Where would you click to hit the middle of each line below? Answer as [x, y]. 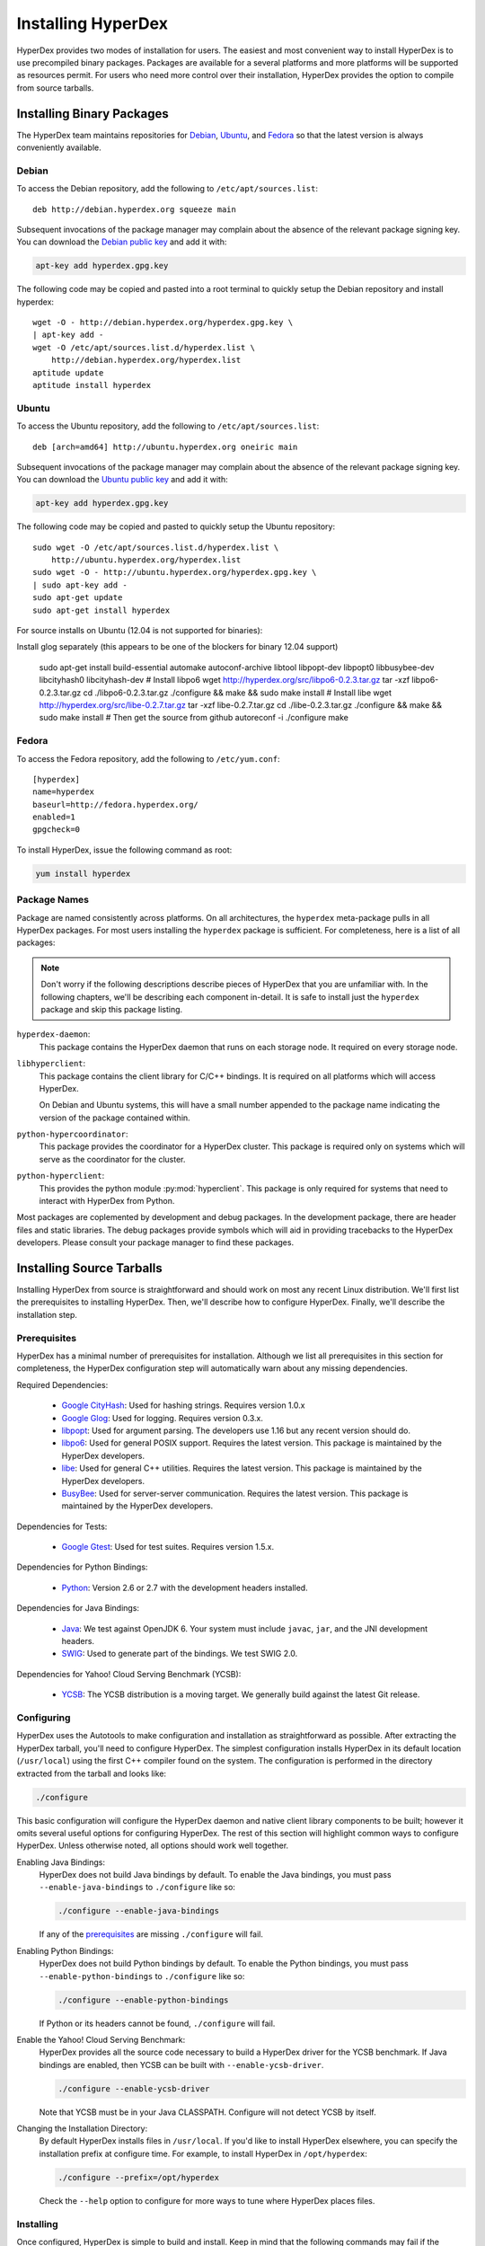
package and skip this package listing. [112, 1009]
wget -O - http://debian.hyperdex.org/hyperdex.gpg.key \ [163, 323]
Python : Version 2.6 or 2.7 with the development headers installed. [185, 1587]
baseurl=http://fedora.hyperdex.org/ [116, 805]
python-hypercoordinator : [72, 1134]
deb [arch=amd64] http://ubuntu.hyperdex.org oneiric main [165, 447]
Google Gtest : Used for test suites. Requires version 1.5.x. [168, 1547]
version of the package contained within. [115, 1118]
